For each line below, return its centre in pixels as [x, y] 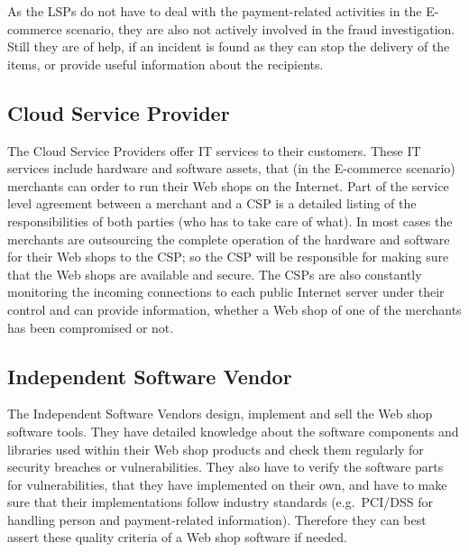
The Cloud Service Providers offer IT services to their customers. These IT [214, 150]
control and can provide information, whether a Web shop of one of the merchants [234, 309]
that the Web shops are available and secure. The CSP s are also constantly [215, 274]
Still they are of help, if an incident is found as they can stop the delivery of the [229, 46]
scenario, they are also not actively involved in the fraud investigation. [261, 28]
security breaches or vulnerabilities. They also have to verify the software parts [225, 467]
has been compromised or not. [91, 327]
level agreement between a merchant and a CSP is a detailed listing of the [212, 203]
